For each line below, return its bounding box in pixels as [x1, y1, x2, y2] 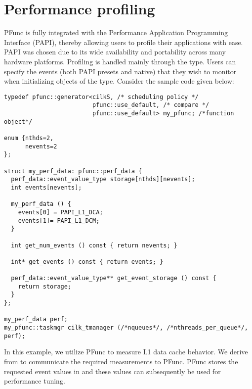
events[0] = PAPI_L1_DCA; [18, 208, 103, 216]
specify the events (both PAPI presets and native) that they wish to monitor [4, 66, 237, 76]
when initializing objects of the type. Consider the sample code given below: [4, 76, 234, 86]
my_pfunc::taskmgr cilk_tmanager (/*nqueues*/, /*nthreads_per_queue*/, [4, 324, 248, 332]
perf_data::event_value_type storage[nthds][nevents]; [11, 176, 195, 183]
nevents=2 [25, 143, 57, 150]
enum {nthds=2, [4, 134, 54, 142]
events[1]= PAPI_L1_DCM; [18, 217, 100, 224]
